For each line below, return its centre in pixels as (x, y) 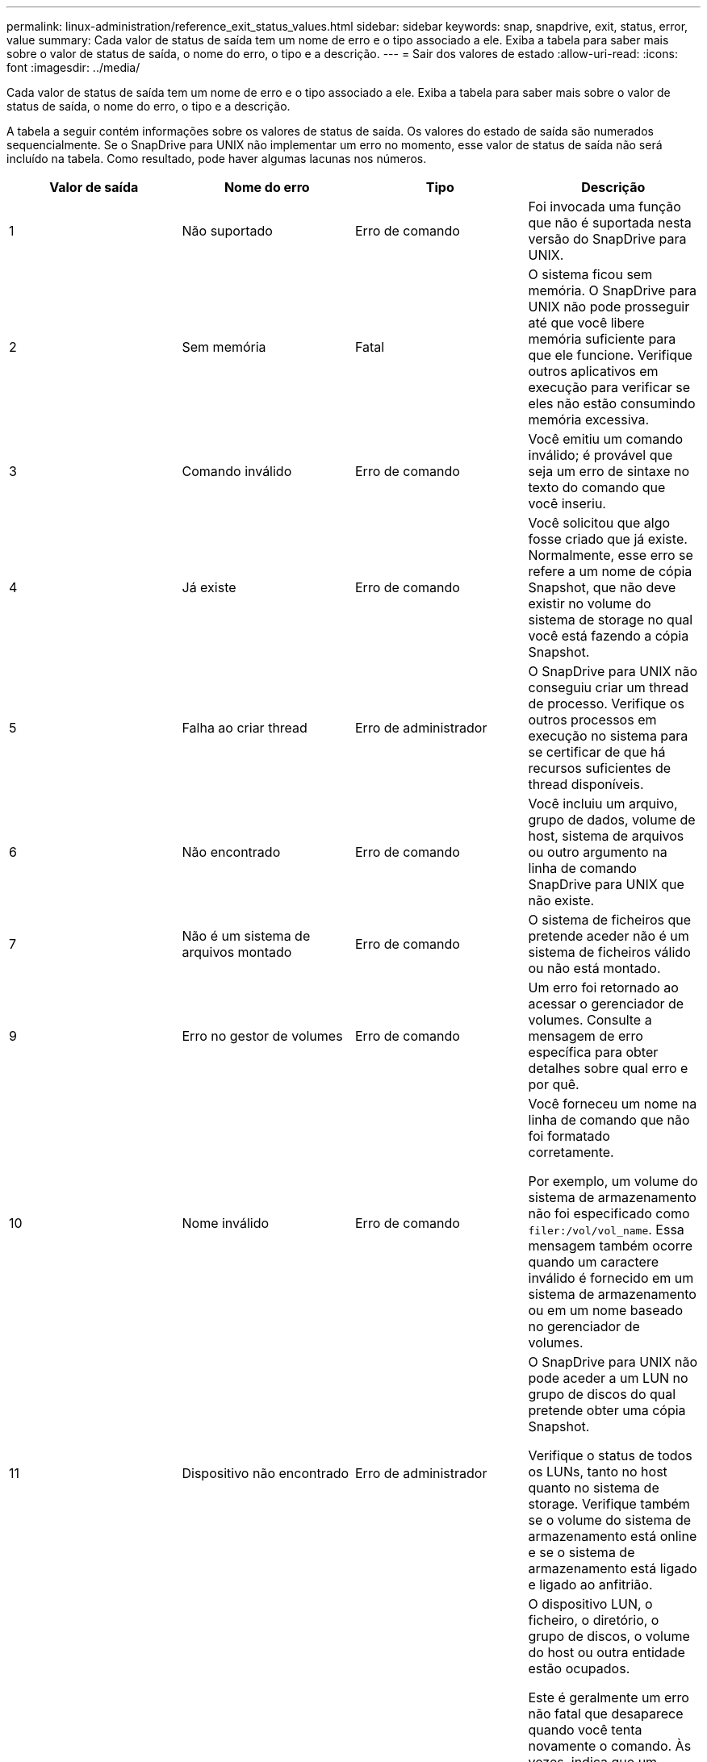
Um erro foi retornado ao (603, 987)
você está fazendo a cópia (609, 636)
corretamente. (571, 1152)
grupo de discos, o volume (609, 1636)
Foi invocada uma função (605, 207)
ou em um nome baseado (606, 1310)
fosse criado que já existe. (608, 539)
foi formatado (569, 1136)
